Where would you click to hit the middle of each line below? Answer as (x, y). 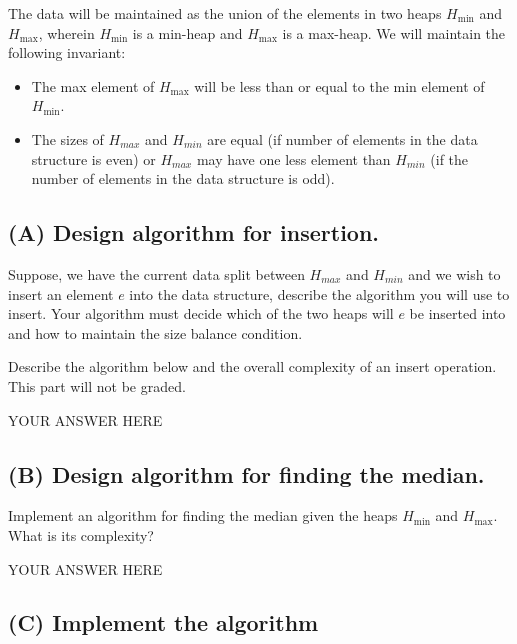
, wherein (66, 32)
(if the (449, 158)
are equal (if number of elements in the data (342, 138)
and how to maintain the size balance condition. (155, 332)
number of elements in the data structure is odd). (183, 178)
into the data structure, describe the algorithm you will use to (319, 293)
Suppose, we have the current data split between (156, 273)
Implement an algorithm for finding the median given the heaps (203, 515)
